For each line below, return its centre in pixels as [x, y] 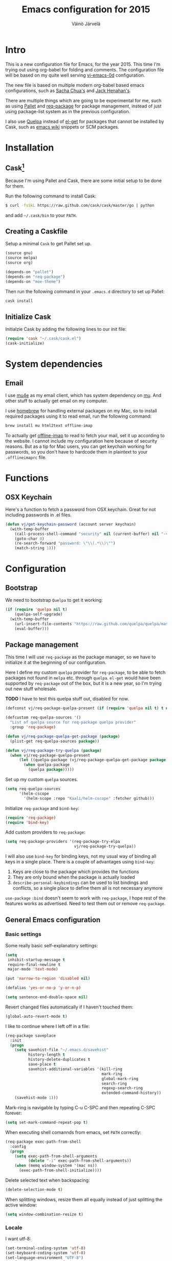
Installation [30, 147]
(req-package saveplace [31, 1035]
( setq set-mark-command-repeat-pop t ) [47, 1123]
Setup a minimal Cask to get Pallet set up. [48, 244]
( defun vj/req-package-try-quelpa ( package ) [53, 750]
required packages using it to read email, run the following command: [79, 416]
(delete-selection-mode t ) [34, 1190]
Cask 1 [15, 167]
